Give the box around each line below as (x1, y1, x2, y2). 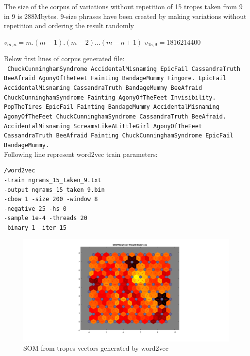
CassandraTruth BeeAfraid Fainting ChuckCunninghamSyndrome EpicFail (4, 132, 233, 139)
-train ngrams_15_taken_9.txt (4, 176, 101, 184)
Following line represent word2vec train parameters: (4, 149, 158, 159)
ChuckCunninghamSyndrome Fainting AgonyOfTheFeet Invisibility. (4, 94, 216, 101)
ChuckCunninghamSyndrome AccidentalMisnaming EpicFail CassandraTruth (7, 65, 240, 72)
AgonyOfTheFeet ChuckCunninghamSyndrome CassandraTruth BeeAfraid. (4, 113, 227, 120)
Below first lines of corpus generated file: (4, 53, 125, 64)
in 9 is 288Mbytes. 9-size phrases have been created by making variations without (4, 11, 247, 21)
